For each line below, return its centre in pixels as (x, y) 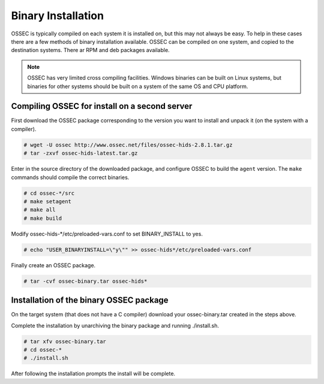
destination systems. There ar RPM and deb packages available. (91, 50)
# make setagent (48, 201)
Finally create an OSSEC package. (53, 265)
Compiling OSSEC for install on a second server (102, 106)
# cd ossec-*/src (49, 193)
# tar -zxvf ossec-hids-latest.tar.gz (81, 153)
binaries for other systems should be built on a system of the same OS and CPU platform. (138, 86)
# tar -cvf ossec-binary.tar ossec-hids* (85, 281)
